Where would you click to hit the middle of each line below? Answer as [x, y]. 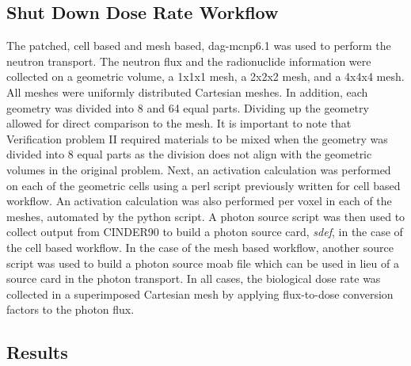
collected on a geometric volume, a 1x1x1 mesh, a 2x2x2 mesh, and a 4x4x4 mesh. [205, 76]
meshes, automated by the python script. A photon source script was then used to [206, 216]
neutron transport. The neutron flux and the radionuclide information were [189, 61]
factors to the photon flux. [70, 309]
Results [37, 352]
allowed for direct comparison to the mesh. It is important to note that [179, 123]
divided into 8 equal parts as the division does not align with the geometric [189, 154]
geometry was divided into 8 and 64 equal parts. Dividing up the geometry [188, 107]
